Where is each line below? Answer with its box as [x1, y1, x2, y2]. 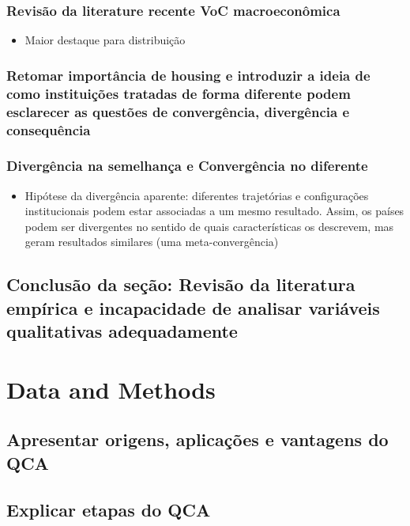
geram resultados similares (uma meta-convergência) [24, 233, 279, 250]
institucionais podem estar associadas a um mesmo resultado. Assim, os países [24, 202, 404, 219]
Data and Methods [6, 373, 216, 405]
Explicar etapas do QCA [6, 497, 211, 521]
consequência [6, 119, 91, 139]
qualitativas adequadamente [6, 319, 238, 343]
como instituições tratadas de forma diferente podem [6, 83, 351, 103]
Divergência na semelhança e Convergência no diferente [6, 156, 368, 176]
